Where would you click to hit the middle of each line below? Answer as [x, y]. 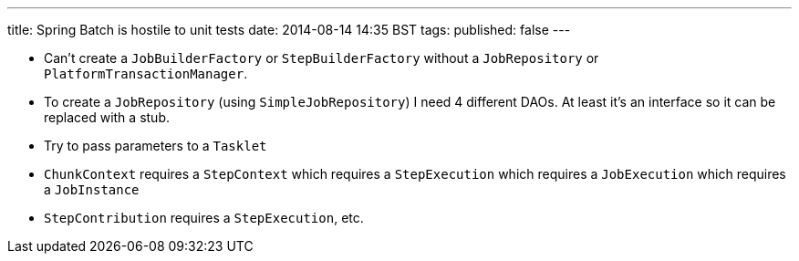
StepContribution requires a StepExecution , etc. [204, 218]
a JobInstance [92, 189]
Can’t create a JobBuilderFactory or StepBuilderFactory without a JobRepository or [322, 58]
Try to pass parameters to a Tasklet [156, 146]
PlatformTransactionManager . [146, 73]
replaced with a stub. [107, 117]
